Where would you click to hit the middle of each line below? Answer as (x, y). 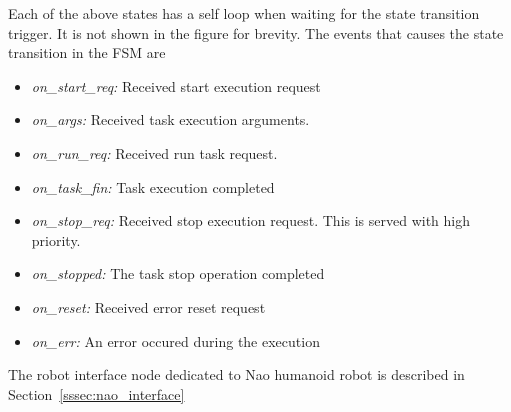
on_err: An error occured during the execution (175, 340)
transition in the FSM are (87, 52)
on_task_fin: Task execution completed (153, 186)
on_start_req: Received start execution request (176, 85)
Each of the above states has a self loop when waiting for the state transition (244, 13)
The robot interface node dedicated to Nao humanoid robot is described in (236, 374)
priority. (56, 239)
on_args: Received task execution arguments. (170, 119)
